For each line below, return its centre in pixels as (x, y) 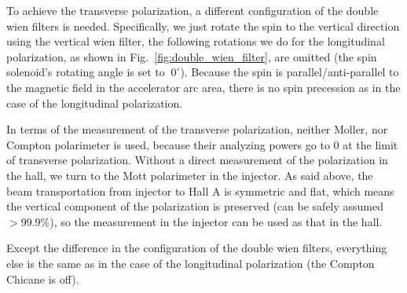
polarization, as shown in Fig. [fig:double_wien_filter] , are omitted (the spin (192, 56)
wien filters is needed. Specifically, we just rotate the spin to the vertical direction (203, 26)
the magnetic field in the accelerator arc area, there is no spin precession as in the (203, 87)
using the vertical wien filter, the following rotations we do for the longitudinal (196, 41)
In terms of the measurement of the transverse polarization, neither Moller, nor (197, 129)
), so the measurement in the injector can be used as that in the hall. (216, 221)
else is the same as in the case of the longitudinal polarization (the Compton (191, 263)
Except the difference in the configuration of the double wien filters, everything (197, 248)
